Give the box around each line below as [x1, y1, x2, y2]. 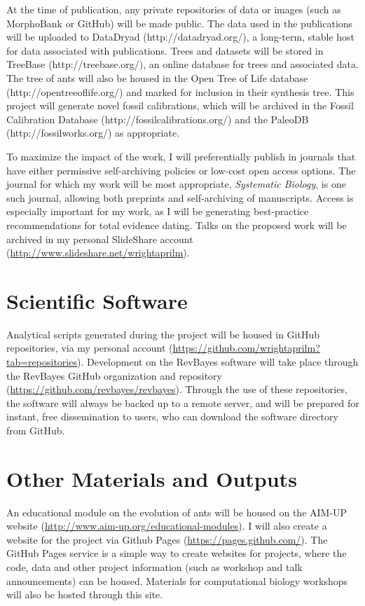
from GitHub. [6, 422, 65, 437]
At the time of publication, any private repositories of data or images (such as [6, 2, 341, 16]
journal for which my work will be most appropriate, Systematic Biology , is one [6, 177, 346, 191]
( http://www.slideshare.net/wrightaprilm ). [6, 245, 190, 260]
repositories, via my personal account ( [6, 340, 173, 355]
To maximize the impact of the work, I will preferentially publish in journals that [6, 149, 356, 163]
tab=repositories [6, 354, 77, 369]
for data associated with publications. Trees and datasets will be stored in [6, 43, 324, 57]
